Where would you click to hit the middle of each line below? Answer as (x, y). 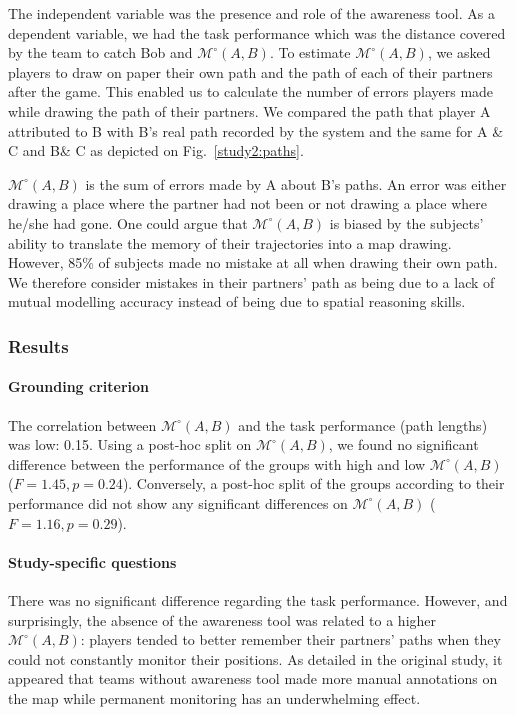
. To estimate (310, 52)
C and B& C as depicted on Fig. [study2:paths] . (156, 150)
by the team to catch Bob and (100, 52)
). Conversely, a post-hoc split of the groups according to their (313, 483)
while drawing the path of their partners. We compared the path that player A (249, 110)
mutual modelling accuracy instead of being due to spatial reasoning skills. (237, 301)
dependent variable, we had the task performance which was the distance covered (257, 32)
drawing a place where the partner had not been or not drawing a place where (247, 203)
